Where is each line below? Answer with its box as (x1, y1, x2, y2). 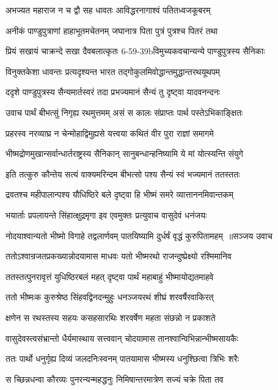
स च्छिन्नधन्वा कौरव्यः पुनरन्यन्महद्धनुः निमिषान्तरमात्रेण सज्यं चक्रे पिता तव (5, 372, 224, 385)
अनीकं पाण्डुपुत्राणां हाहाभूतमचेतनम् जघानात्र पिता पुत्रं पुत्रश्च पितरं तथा (5, 24, 218, 37)
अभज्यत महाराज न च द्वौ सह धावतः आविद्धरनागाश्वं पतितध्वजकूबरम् (5, 4, 211, 16)
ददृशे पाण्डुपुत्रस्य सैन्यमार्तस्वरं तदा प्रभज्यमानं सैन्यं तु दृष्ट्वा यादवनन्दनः (5, 85, 221, 98)
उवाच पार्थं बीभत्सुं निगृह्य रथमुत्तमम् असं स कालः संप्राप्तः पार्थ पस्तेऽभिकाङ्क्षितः (5, 106, 243, 118)
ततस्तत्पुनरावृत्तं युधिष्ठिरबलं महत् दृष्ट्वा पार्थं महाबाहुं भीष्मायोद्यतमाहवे (5, 270, 214, 283)
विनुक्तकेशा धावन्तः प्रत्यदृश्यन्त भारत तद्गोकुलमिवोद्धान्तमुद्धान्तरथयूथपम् (5, 65, 220, 78)
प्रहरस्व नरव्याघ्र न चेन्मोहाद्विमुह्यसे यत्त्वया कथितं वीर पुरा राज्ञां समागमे (5, 126, 214, 139)
